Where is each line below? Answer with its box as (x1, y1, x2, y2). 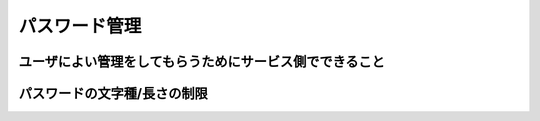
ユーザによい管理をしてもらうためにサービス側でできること (18, 53, 385, 70)
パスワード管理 (18, 15, 142, 37)
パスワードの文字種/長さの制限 (18, 85, 209, 102)
